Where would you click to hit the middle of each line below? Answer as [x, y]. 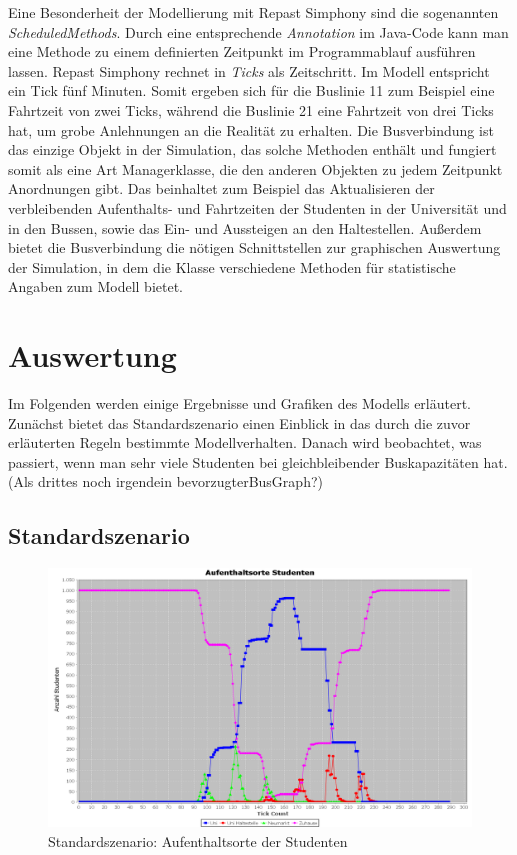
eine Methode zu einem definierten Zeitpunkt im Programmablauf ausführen [242, 51]
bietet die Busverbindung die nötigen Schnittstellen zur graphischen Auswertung [254, 247]
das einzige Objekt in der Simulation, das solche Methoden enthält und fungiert [252, 149]
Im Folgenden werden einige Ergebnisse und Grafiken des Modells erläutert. [240, 403]
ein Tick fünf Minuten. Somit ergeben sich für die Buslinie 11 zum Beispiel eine [251, 90]
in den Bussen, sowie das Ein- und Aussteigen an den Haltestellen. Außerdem [245, 227]
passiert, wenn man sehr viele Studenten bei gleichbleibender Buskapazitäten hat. [258, 461]
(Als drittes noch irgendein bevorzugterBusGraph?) [165, 481]
